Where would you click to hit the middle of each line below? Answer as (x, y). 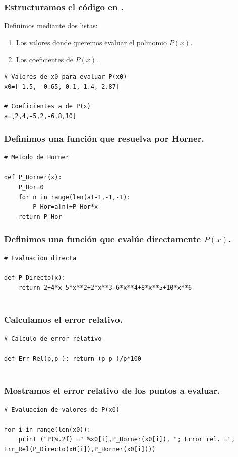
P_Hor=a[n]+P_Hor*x (66, 207)
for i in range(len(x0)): (47, 430)
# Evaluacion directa (40, 258)
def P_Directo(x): (35, 278)
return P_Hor (40, 217)
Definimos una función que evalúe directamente (103, 239)
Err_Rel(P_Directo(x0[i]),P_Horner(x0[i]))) (80, 449)
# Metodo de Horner (37, 158)
